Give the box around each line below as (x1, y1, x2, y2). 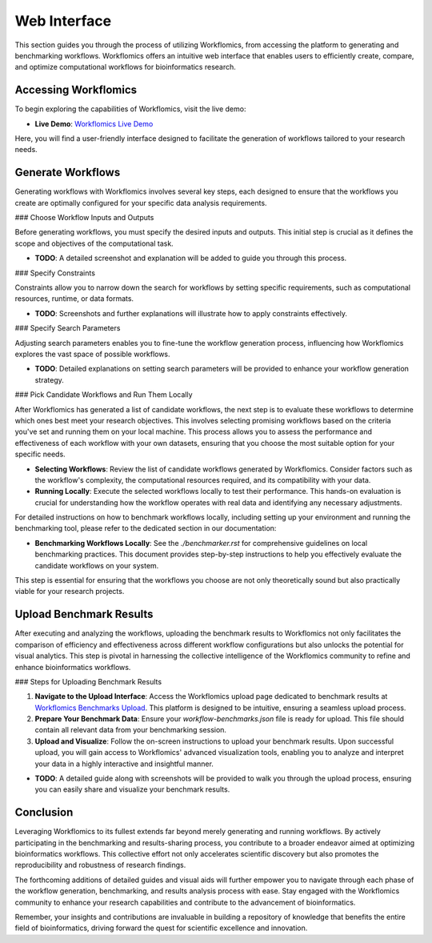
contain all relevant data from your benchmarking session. (34, 725, 227, 735)
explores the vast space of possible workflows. (14, 349, 171, 359)
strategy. (34, 375, 64, 384)
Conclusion (14, 805, 74, 820)
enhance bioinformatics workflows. (14, 662, 131, 672)
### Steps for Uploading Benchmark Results (14, 676, 162, 686)
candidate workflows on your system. (34, 560, 159, 570)
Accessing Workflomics (14, 83, 138, 97)
